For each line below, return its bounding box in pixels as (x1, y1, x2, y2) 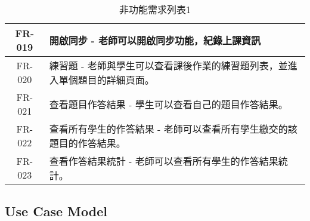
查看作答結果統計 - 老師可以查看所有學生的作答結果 (49, 154, 278, 168)
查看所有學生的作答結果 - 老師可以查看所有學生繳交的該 (49, 122, 297, 136)
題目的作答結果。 (49, 136, 126, 150)
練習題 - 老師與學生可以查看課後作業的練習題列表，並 (49, 59, 288, 72)
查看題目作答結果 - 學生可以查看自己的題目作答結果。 (49, 97, 288, 111)
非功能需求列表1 (119, 2, 191, 16)
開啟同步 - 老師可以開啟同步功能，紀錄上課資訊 (49, 33, 261, 47)
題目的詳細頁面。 (77, 73, 154, 87)
